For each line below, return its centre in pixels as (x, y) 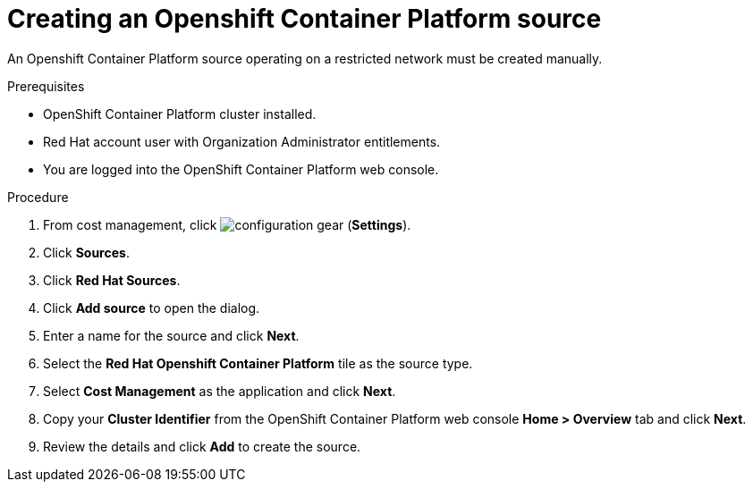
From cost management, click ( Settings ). (227, 224)
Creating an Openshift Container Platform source (305, 19)
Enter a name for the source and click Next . (171, 335)
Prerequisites (46, 86)
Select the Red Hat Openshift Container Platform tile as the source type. (258, 363)
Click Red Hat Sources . (112, 280)
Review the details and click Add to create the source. (202, 446)
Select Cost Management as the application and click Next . (220, 391)
